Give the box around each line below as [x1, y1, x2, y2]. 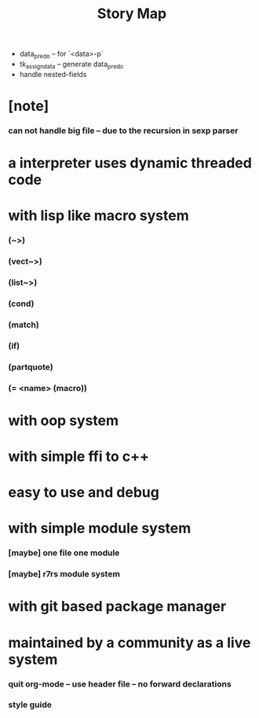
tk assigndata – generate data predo [19, 59, 124, 71]
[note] [8, 97, 49, 115]
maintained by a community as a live [8, 634, 251, 651]
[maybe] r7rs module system [8, 569, 120, 580]
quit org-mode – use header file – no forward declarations [8, 678, 232, 689]
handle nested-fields [19, 69, 87, 79]
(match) [8, 319, 39, 330]
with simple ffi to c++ [8, 447, 149, 466]
